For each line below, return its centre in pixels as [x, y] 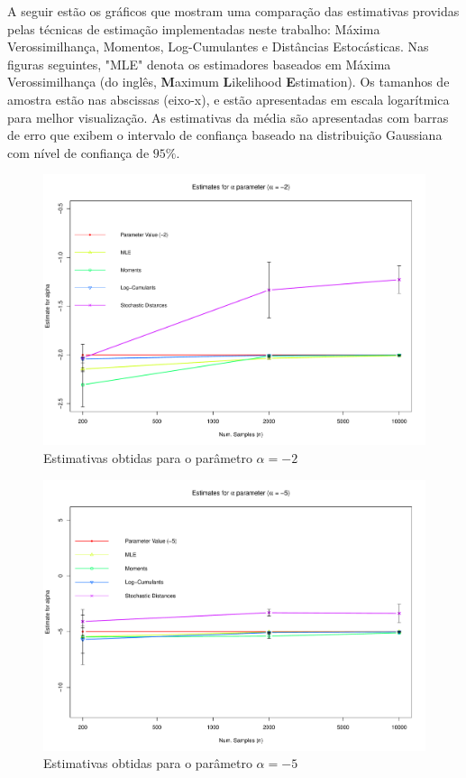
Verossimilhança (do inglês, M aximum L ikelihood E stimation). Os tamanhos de [228, 82]
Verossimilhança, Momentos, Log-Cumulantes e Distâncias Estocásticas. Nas [218, 46]
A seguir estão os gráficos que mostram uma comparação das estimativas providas [233, 11]
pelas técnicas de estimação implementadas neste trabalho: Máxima [194, 28]
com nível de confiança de [78, 152]
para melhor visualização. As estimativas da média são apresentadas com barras [228, 117]
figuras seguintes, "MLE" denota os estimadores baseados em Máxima [199, 64]
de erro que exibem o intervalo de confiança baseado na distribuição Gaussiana [225, 135]
